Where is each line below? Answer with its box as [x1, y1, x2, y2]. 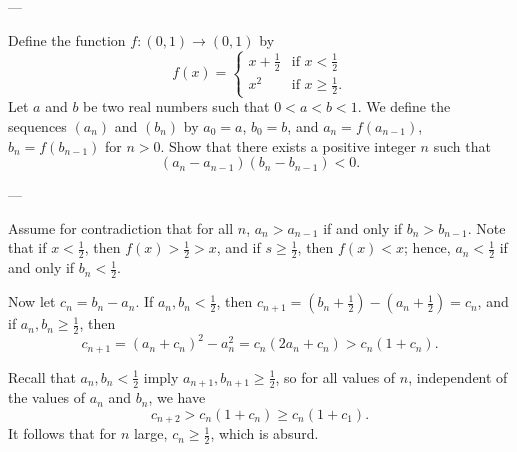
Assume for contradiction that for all [8, 217, 234, 238]
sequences [8, 116, 67, 137]
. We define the [357, 96, 451, 117]
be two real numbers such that [83, 96, 270, 117]
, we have [148, 387, 206, 408]
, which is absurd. [210, 423, 319, 444]
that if [8, 237, 47, 258]
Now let [8, 291, 56, 312]
